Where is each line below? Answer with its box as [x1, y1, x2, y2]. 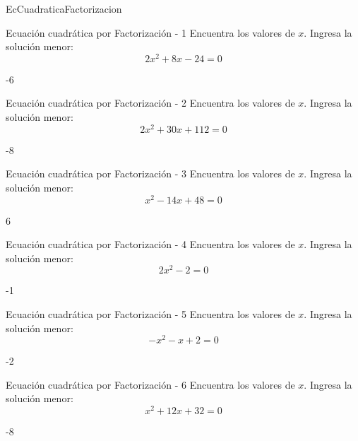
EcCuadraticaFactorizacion [6, 1, 122, 16]
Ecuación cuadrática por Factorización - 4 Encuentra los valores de [6, 237, 295, 252]
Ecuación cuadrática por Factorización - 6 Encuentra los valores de [6, 377, 295, 392]
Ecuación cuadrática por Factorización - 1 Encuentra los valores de [6, 25, 295, 40]
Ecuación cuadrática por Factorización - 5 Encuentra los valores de [6, 307, 295, 322]
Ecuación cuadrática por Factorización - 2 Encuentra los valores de [6, 95, 295, 110]
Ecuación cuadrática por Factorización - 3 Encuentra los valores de [6, 166, 295, 181]
